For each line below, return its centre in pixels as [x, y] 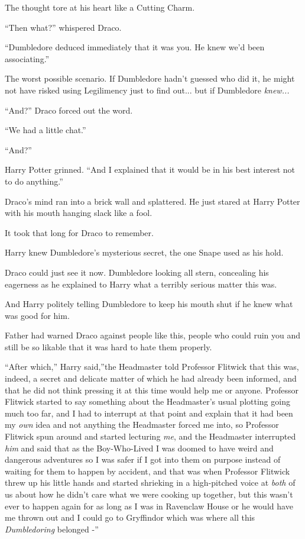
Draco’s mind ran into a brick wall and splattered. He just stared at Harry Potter [152, 201]
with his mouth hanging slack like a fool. [79, 213]
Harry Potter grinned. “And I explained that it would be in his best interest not [150, 170]
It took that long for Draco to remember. [79, 232]
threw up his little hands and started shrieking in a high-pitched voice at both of [150, 482]
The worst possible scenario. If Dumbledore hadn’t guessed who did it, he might [150, 78]
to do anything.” [34, 181]
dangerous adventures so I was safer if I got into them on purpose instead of [143, 459]
